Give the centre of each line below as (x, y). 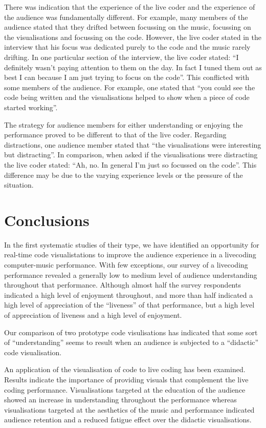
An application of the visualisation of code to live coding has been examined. (125, 369)
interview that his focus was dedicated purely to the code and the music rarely (127, 47)
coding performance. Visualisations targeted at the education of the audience (125, 389)
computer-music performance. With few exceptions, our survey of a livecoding (126, 264)
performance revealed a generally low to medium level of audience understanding (131, 274)
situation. (19, 185)
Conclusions (47, 220)
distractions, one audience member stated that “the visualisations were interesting (133, 144)
